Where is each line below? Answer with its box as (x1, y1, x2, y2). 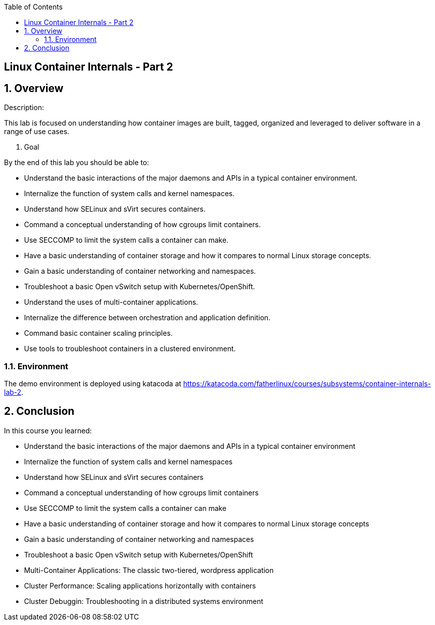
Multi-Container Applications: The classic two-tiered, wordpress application (24, 565, 274, 574)
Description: (4, 103, 44, 112)
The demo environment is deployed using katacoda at (4, 379, 182, 388)
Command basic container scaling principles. (24, 329, 173, 338)
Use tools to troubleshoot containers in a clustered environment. (24, 344, 236, 353)
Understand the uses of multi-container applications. (24, 298, 198, 307)
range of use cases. (4, 127, 70, 136)
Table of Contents (4, 3, 63, 11)
